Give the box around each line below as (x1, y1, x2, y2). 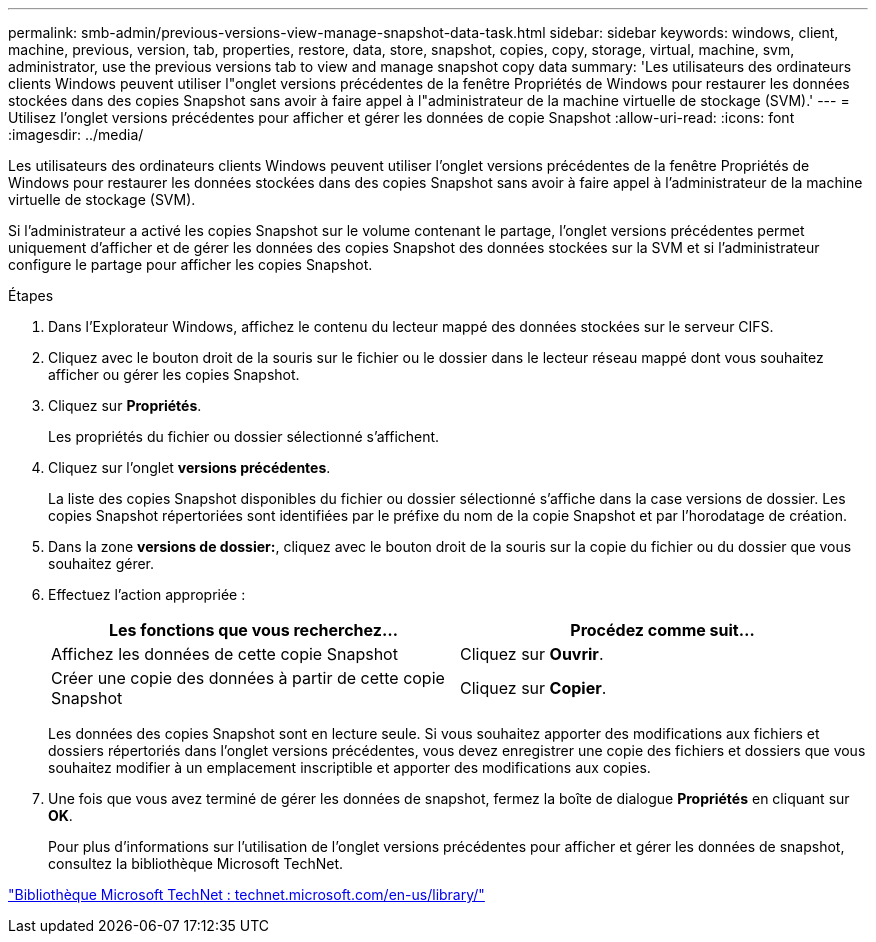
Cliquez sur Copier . (460, 678, 607, 698)
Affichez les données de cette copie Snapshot (51, 644, 398, 664)
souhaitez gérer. (48, 555, 155, 572)
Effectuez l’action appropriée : (48, 586, 246, 603)
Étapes (8, 287, 54, 304)
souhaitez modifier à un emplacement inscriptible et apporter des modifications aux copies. (48, 759, 651, 776)
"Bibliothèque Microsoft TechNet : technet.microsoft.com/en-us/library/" (8, 886, 485, 903)
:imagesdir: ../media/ (8, 126, 144, 143)
